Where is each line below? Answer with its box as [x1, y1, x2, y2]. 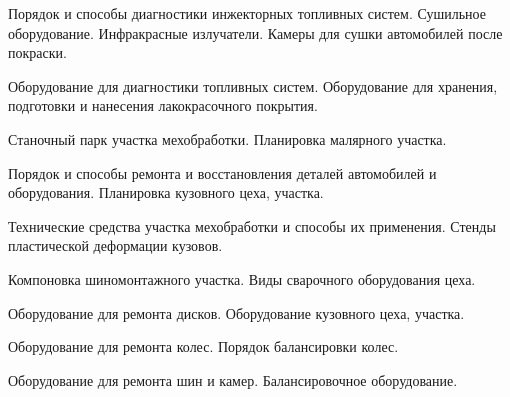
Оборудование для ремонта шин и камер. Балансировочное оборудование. [8, 369, 458, 390]
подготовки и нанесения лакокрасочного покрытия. [8, 95, 318, 116]
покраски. [8, 42, 67, 63]
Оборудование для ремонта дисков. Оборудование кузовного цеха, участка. [8, 302, 465, 323]
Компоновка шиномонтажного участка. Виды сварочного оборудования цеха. [8, 268, 476, 289]
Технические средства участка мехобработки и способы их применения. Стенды [8, 215, 496, 236]
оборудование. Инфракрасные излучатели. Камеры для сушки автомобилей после [8, 22, 503, 43]
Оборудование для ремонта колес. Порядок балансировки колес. [8, 336, 399, 357]
